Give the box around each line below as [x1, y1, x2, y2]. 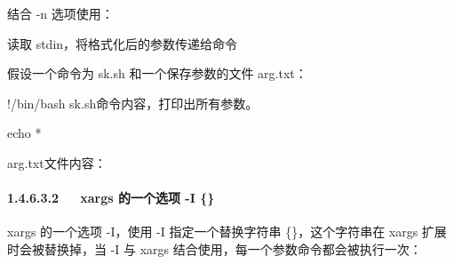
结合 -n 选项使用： [7, 4, 114, 22]
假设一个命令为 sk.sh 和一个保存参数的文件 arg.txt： [7, 64, 307, 83]
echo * [7, 124, 42, 142]
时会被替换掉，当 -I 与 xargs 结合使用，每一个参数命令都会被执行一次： [7, 239, 422, 258]
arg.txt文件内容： [7, 153, 107, 172]
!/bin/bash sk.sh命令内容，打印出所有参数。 [7, 93, 259, 112]
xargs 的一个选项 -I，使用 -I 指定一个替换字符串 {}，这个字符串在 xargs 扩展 [7, 222, 447, 241]
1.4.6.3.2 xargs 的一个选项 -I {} [7, 188, 215, 207]
